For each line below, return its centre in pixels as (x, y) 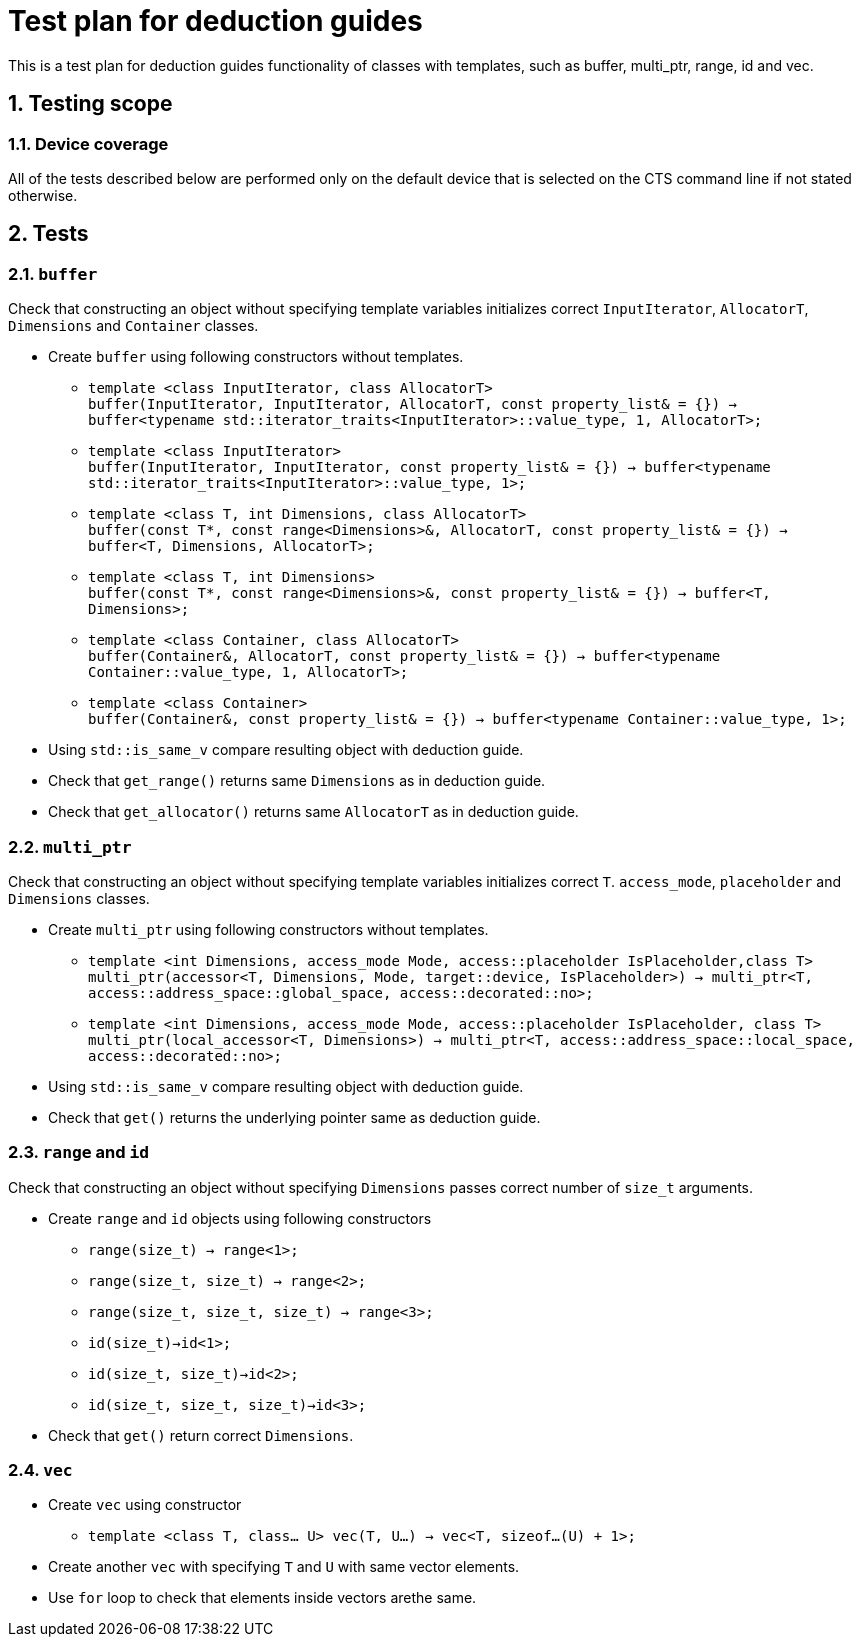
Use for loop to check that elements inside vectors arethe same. (262, 1598)
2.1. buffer (53, 273)
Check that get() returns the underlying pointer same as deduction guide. (294, 1117)
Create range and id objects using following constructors (240, 1218)
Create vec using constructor (145, 1505)
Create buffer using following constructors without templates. (256, 357)
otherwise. (43, 195)
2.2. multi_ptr (70, 846)
